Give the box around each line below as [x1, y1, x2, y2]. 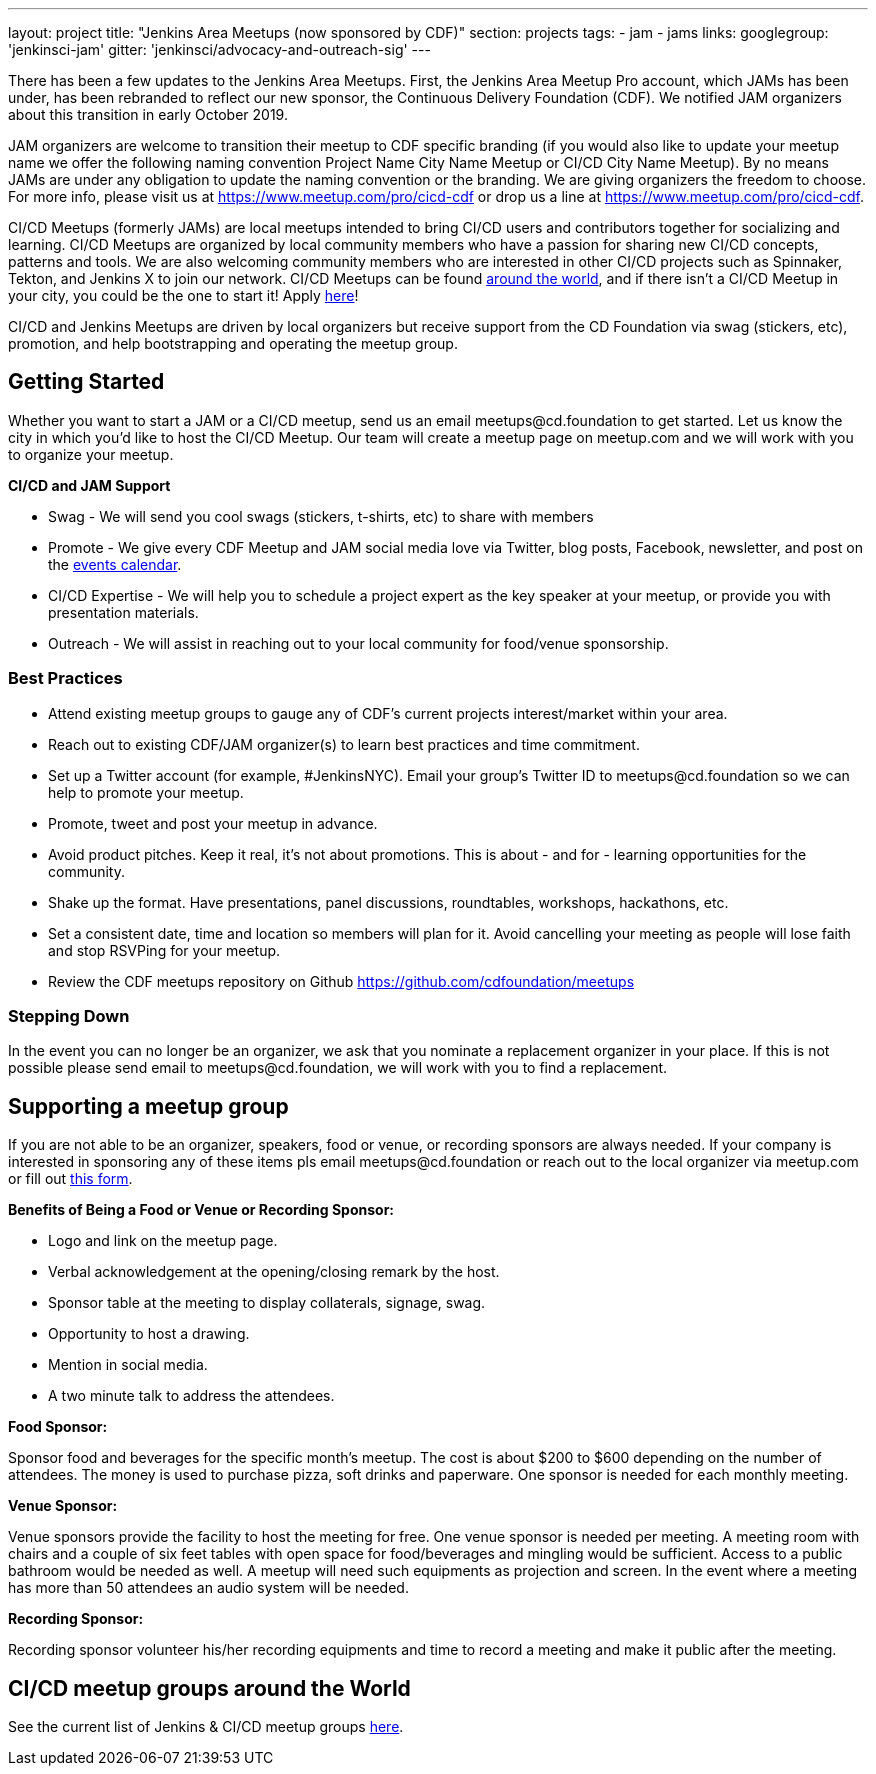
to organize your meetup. [8, 445, 174, 463]
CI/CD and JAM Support [8, 476, 171, 494]
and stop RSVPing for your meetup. [48, 941, 281, 959]
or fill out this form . [8, 1170, 133, 1188]
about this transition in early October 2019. [8, 106, 288, 123]
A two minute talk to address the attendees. [48, 1387, 335, 1405]
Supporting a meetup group [8, 1093, 289, 1119]
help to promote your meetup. [48, 783, 244, 801]
